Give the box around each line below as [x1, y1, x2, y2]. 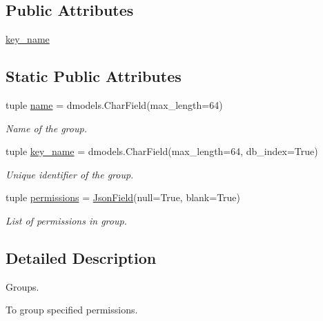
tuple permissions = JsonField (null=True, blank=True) [6, 190, 241, 205]
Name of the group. [6, 121, 87, 135]
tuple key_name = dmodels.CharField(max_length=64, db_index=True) [6, 144, 318, 158]
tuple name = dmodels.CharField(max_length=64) [6, 98, 223, 112]
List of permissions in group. [6, 213, 127, 227]
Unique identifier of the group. [6, 167, 134, 181]
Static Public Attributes [6, 65, 182, 87]
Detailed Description [6, 247, 157, 268]
